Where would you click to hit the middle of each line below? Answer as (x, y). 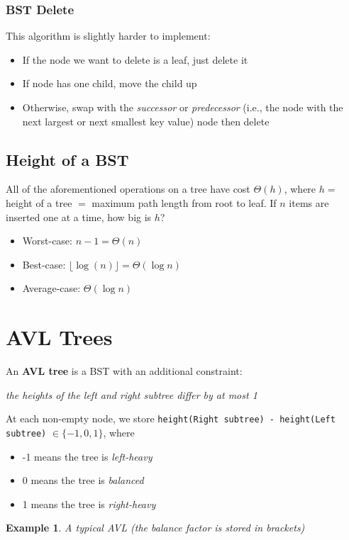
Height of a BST (67, 159)
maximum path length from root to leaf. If (184, 202)
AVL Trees (59, 337)
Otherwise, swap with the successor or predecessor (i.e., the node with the (183, 107)
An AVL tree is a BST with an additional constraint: (124, 371)
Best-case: (44, 264)
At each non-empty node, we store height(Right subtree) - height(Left (171, 418)
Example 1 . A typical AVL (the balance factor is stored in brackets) (155, 528)
